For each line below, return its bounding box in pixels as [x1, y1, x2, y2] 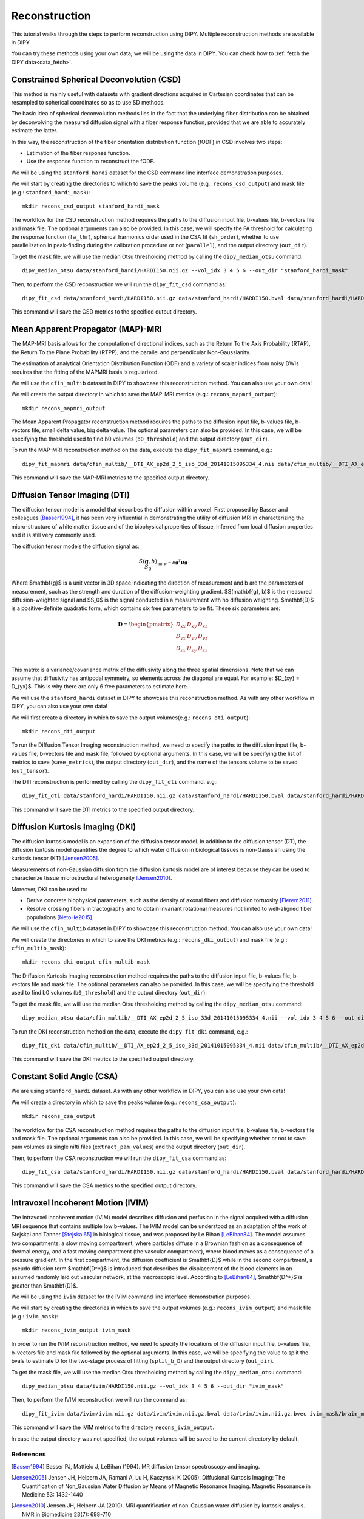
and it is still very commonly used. [11, 532, 96, 539]
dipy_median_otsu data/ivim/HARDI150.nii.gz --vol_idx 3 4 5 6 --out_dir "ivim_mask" [22, 1383, 285, 1390]
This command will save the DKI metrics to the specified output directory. [11, 1055, 195, 1063]
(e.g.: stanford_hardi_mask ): [11, 188, 90, 196]
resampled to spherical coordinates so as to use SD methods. [11, 99, 165, 106]
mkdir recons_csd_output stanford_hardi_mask [22, 202, 160, 210]
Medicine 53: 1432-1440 [22, 1490, 83, 1498]
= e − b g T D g [158, 559, 188, 568]
